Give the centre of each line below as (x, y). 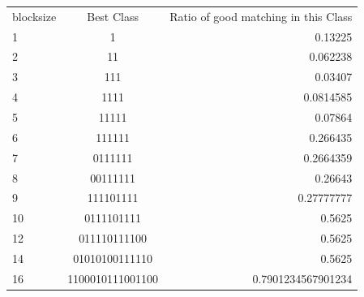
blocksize (34, 16)
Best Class (113, 16)
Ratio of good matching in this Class (261, 16)
